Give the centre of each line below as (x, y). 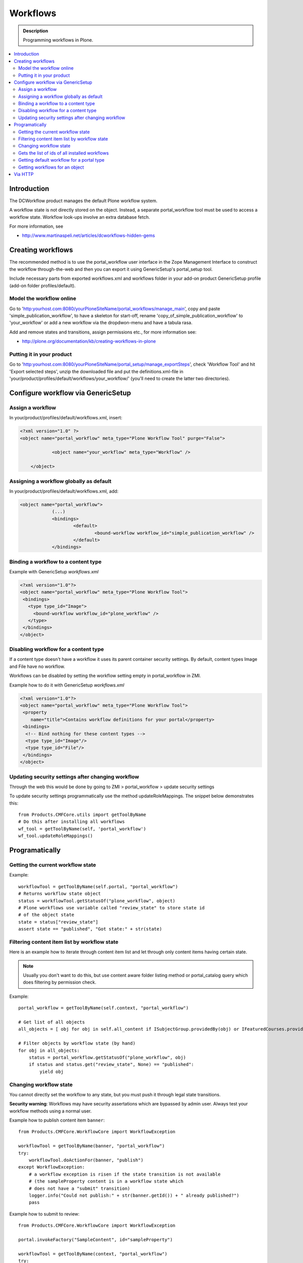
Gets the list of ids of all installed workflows (64, 153)
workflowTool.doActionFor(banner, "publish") (86, 1160)
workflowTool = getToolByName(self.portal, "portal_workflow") (98, 886)
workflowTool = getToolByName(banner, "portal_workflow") (92, 1146)
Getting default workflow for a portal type (61, 160)
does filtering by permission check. (60, 982)
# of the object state (46, 915)
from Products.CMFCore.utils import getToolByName (82, 815)
